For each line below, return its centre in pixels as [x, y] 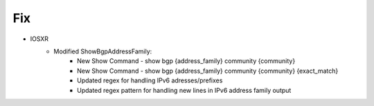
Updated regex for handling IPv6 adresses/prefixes [150, 80]
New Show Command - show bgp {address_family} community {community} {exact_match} [208, 71]
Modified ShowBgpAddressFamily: [103, 51]
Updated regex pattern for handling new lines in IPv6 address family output [184, 90]
